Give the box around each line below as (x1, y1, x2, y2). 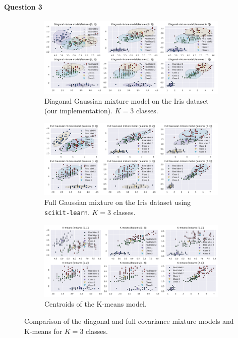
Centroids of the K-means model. (44, 299, 147, 309)
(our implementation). (44, 105, 113, 116)
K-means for (24, 325, 63, 336)
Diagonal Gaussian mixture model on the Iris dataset (44, 95, 209, 106)
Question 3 (4, 1, 42, 12)
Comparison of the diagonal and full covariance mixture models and (24, 315, 234, 326)
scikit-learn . (44, 206, 90, 217)
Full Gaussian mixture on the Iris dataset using (44, 197, 191, 207)
